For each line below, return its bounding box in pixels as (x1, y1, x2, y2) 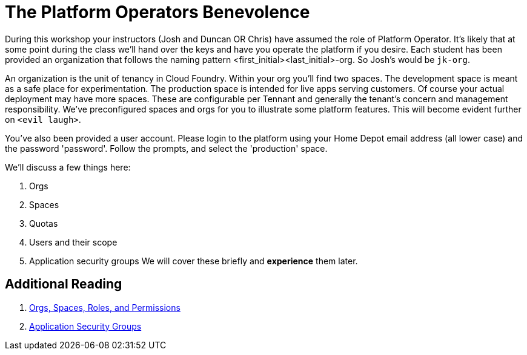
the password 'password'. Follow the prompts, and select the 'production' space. (5, 143, 328, 154)
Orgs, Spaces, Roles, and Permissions (29, 302, 181, 313)
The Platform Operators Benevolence (5, 2, 310, 22)
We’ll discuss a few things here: (5, 161, 131, 172)
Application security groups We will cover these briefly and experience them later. (29, 255, 358, 266)
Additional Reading (5, 276, 122, 292)
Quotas (29, 218, 58, 229)
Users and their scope (29, 236, 118, 247)
